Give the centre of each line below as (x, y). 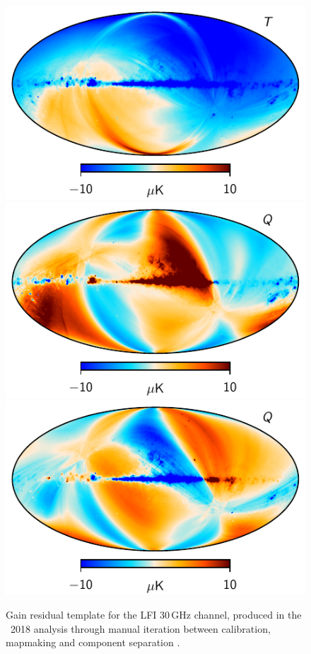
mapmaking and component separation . (93, 642)
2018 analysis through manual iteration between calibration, (140, 628)
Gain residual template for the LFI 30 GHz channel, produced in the (154, 615)
